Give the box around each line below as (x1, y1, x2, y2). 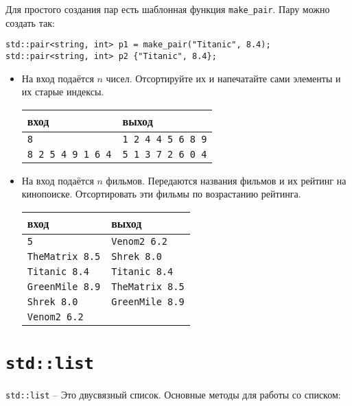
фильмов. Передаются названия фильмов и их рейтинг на (106, 173, 347, 187)
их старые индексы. (21, 84, 104, 99)
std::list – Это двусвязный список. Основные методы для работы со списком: (5, 387, 341, 402)
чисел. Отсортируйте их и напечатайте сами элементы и (106, 71, 341, 85)
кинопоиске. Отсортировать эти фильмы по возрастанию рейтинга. (21, 187, 301, 201)
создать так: (5, 15, 55, 29)
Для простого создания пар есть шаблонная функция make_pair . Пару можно (5, 2, 330, 16)
